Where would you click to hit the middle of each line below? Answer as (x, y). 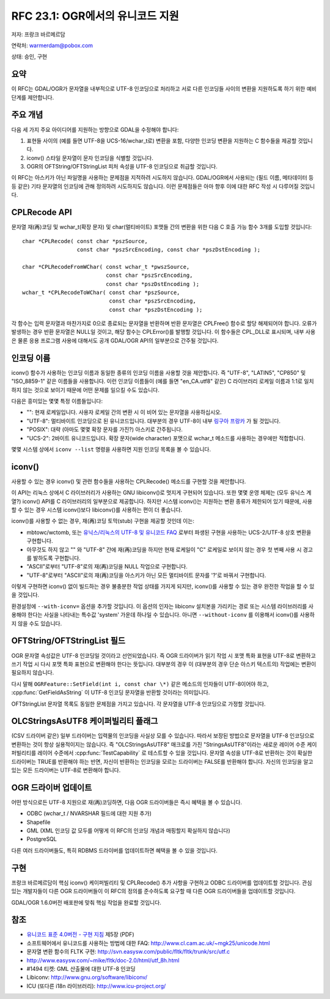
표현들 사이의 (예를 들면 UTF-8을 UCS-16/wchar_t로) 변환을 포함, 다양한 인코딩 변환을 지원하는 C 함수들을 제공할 (162, 140)
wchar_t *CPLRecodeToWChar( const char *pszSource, (101, 292)
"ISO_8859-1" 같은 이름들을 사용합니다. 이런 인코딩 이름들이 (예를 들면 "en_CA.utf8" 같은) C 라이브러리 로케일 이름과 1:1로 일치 (163, 381)
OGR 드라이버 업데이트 (52, 787)
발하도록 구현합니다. (57, 558)
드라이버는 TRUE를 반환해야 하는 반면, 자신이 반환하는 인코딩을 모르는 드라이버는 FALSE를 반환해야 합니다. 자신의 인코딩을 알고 (162, 761)
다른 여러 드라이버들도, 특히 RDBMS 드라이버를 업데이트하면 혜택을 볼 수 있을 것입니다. (115, 850)
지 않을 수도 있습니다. (37, 623)
